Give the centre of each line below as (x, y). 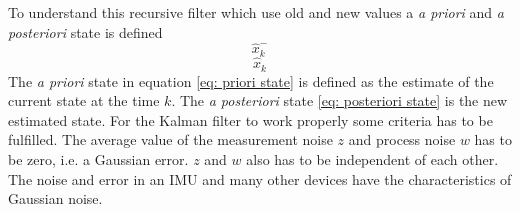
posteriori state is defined (85, 31)
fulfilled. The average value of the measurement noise (170, 139)
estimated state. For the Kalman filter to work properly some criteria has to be (250, 119)
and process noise (402, 139)
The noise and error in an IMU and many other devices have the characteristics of (260, 178)
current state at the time (84, 100)
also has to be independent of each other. (372, 158)
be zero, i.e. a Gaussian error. (98, 158)
